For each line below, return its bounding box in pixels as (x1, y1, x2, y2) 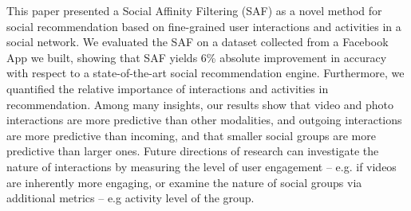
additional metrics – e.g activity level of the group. (6, 190, 255, 206)
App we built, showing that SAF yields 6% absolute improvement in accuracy (6, 49, 387, 65)
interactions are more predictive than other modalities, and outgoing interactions (6, 111, 402, 128)
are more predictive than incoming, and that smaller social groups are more (6, 127, 376, 143)
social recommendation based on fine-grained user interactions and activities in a (6, 18, 401, 34)
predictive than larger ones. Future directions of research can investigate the (6, 143, 379, 159)
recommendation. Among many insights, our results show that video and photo (6, 96, 394, 112)
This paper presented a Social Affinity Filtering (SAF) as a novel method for (6, 2, 382, 18)
